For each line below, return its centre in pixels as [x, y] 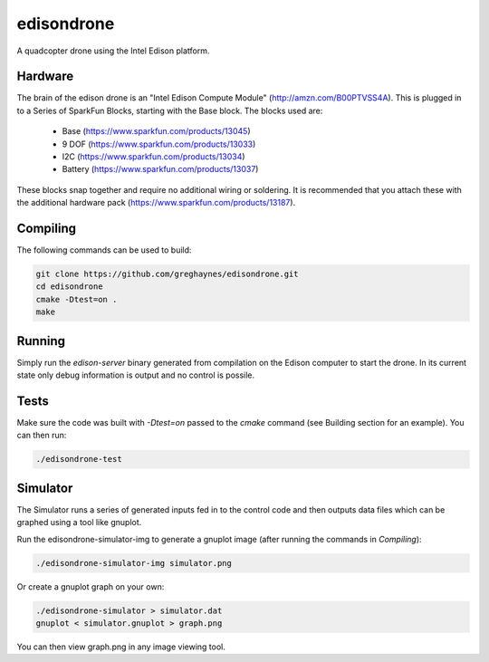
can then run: [42, 436]
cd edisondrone [69, 287]
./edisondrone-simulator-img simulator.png [134, 563]
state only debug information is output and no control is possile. [136, 375]
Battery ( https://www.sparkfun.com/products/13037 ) [160, 169]
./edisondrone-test [79, 459]
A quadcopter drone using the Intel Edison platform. [113, 51]
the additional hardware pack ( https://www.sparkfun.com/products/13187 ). [156, 203]
